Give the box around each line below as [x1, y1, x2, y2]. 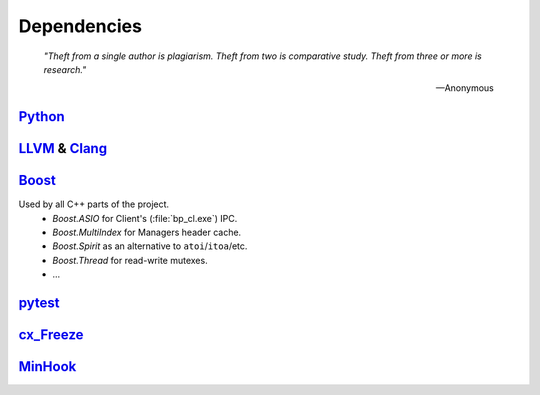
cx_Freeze [18, 326, 84, 344]
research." [43, 63, 87, 75]
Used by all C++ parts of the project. [18, 198, 170, 210]
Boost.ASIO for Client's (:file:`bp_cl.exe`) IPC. [52, 212, 238, 224]
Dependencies [18, 15, 142, 37]
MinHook [18, 358, 77, 375]
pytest [18, 295, 60, 312]
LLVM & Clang [18, 140, 108, 157]
